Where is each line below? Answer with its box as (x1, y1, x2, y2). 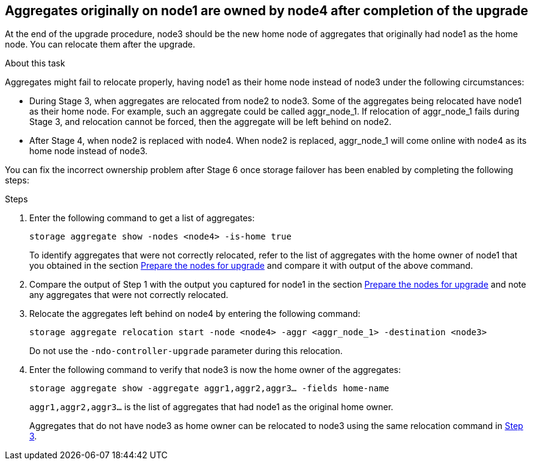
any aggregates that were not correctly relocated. (29, 289, 229, 300)
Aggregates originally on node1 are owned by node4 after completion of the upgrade (5, 3, 529, 18)
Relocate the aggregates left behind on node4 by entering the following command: (29, 308, 360, 319)
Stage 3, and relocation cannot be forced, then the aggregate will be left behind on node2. (29, 116, 392, 127)
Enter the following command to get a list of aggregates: (29, 213, 255, 224)
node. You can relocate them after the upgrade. (5, 39, 196, 50)
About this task (5, 58, 65, 69)
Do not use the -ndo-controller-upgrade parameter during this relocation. (29, 346, 343, 357)
